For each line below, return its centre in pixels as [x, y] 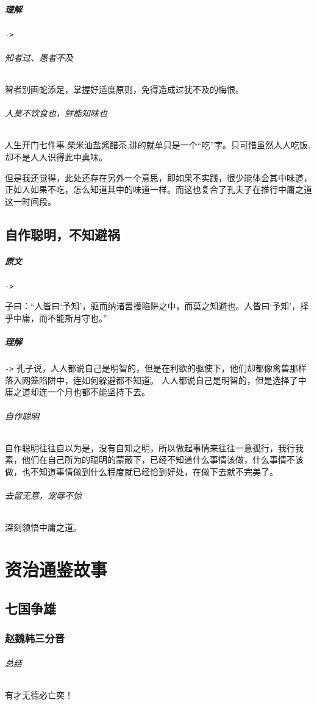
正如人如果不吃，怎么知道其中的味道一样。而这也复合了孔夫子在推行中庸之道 [158, 189]
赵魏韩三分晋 [35, 638]
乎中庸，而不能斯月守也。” [56, 317]
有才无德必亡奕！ [39, 694]
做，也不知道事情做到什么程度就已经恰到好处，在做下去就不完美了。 [141, 471]
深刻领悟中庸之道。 [43, 527]
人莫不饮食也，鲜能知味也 [56, 113]
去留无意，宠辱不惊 [43, 496]
